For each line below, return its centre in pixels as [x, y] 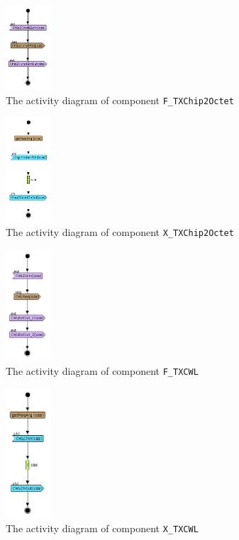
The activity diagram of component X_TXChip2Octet [120, 232]
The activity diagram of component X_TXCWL [102, 528]
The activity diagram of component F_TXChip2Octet [120, 100]
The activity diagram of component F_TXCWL [102, 370]
